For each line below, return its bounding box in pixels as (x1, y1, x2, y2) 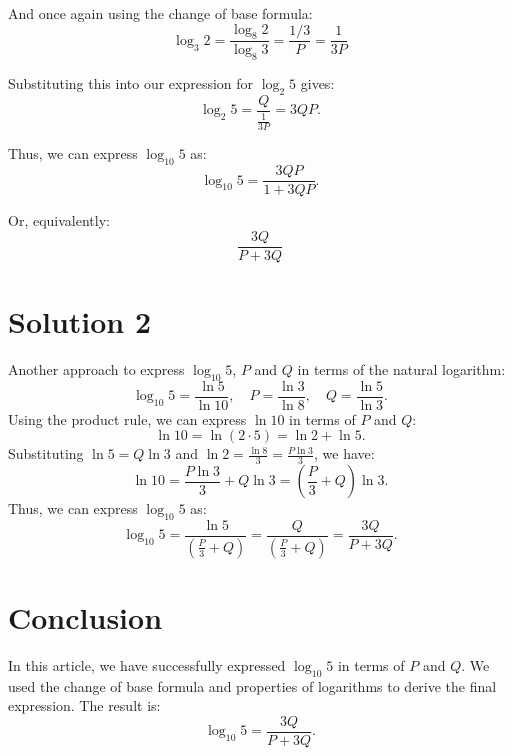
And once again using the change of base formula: (8, 3, 313, 23)
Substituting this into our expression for (8, 73, 254, 94)
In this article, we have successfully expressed (8, 655, 286, 676)
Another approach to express (8, 358, 185, 379)
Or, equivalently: (8, 210, 110, 231)
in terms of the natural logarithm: (297, 358, 506, 379)
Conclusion (8, 597, 163, 638)
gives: (300, 73, 335, 94)
